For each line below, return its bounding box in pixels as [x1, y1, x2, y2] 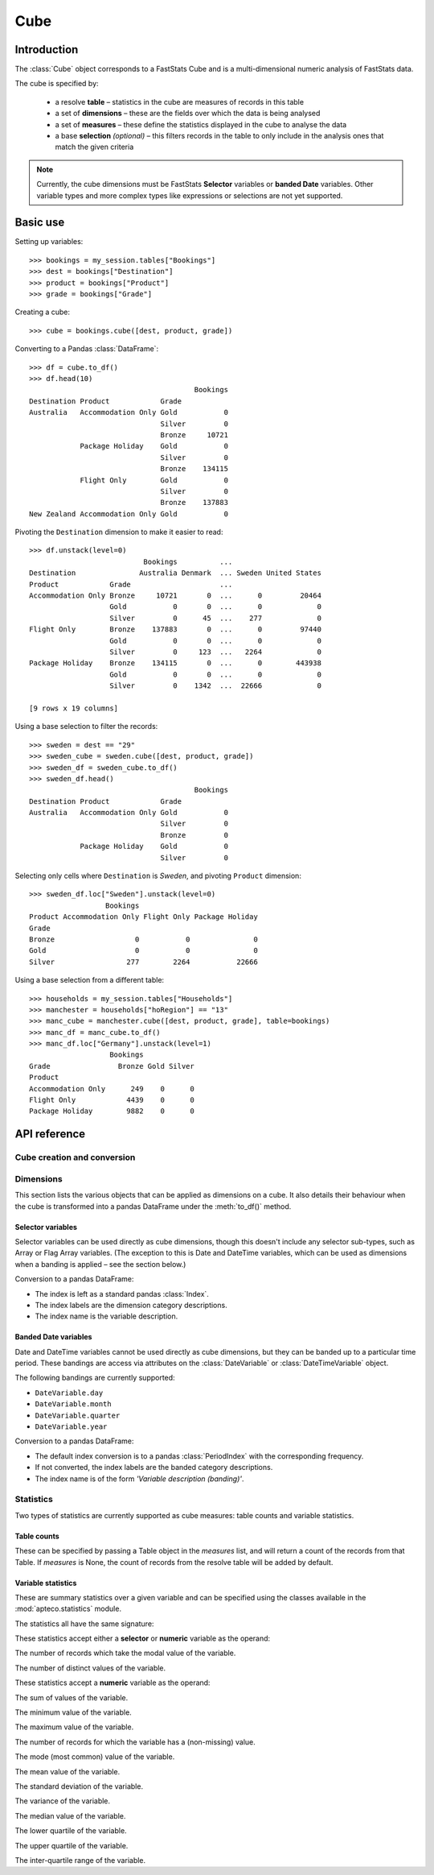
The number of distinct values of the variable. [14, 1663, 166, 1673]
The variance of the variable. [14, 1796, 111, 1806]
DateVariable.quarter [35, 1410, 121, 1420]
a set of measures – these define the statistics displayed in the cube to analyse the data [55, 119, 347, 129]
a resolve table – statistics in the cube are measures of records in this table [55, 97, 305, 106]
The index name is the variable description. [35, 1311, 178, 1321]
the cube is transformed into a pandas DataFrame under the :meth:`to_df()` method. [14, 1201, 292, 1211]
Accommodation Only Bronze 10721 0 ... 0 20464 [29, 591, 321, 600]
